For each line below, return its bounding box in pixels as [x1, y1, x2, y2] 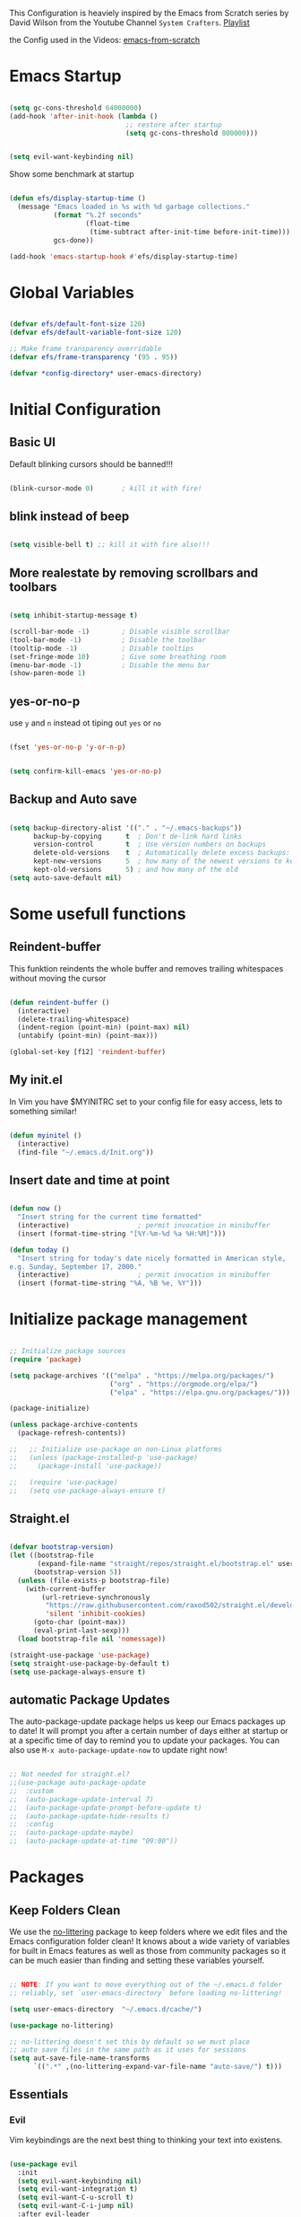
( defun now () [9, 1204, 63, 1213]
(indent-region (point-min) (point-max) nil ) [17, 1023, 191, 1032]
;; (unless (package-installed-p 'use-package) [9, 1453, 199, 1462]
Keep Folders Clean [9, 1903, 121, 1918]
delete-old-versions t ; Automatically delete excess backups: [32, 849, 291, 858]
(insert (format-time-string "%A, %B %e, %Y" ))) [17, 1279, 202, 1288]
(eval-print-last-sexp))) [32, 1626, 130, 1635]
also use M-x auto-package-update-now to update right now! [9, 1745, 228, 1755]
